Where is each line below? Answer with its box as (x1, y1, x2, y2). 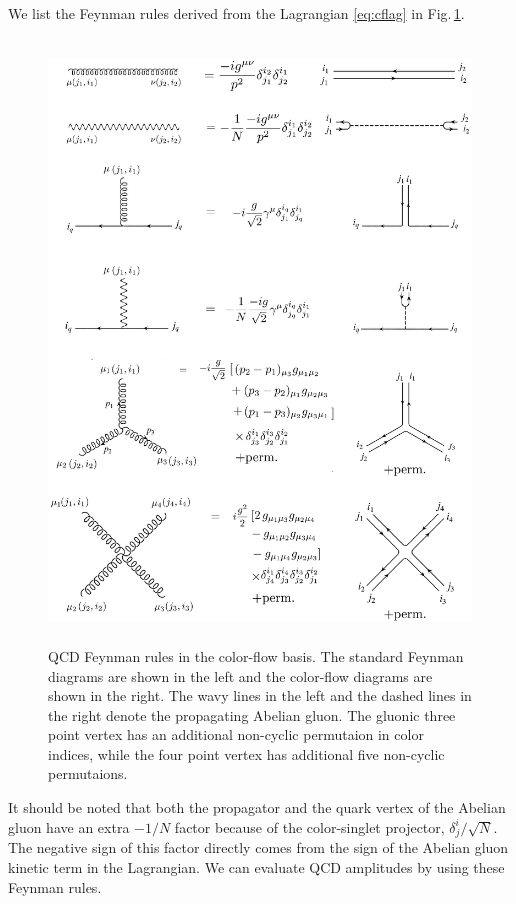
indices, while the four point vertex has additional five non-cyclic (48, 743, 445, 764)
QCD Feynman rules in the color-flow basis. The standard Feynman (48, 645, 464, 666)
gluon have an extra (8, 816, 130, 837)
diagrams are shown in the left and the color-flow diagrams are (48, 665, 433, 686)
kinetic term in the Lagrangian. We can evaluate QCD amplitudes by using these (8, 856, 505, 877)
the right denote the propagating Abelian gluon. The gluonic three (48, 704, 456, 725)
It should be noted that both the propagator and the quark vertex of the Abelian (8, 797, 506, 818)
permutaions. (48, 763, 128, 784)
